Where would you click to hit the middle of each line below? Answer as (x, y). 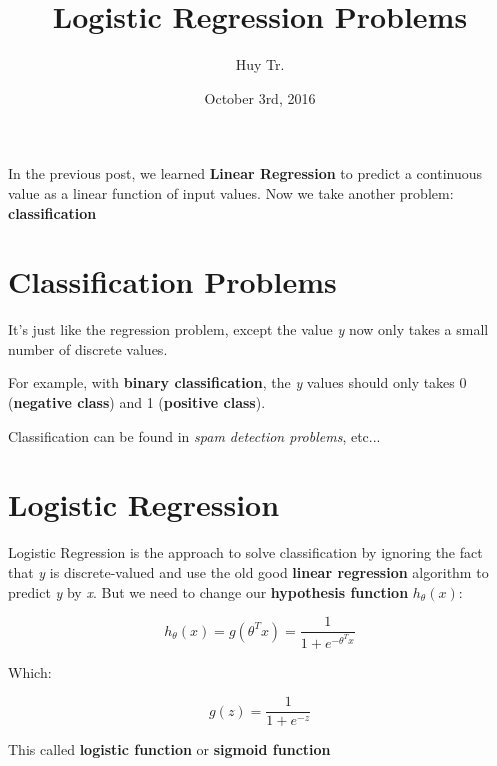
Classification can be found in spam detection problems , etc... (194, 435)
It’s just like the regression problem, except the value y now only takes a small (248, 329)
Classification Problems (172, 281)
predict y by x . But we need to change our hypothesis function (208, 591)
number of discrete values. (88, 348)
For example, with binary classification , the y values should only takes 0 (237, 382)
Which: (30, 671)
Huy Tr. (260, 64)
